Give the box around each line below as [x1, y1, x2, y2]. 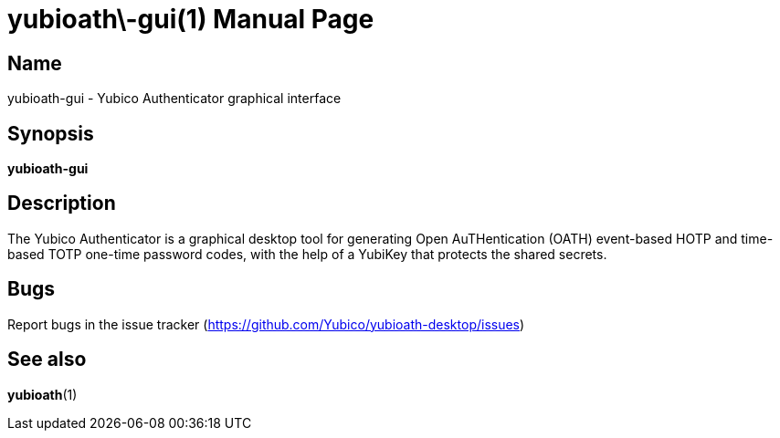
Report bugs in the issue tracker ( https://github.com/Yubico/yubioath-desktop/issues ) [7, 316, 525, 332]
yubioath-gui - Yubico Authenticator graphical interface [7, 90, 342, 107]
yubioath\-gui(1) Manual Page [7, 4, 374, 35]
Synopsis [7, 121, 94, 145]
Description [7, 192, 116, 215]
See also [7, 348, 87, 371]
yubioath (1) [7, 386, 78, 402]
